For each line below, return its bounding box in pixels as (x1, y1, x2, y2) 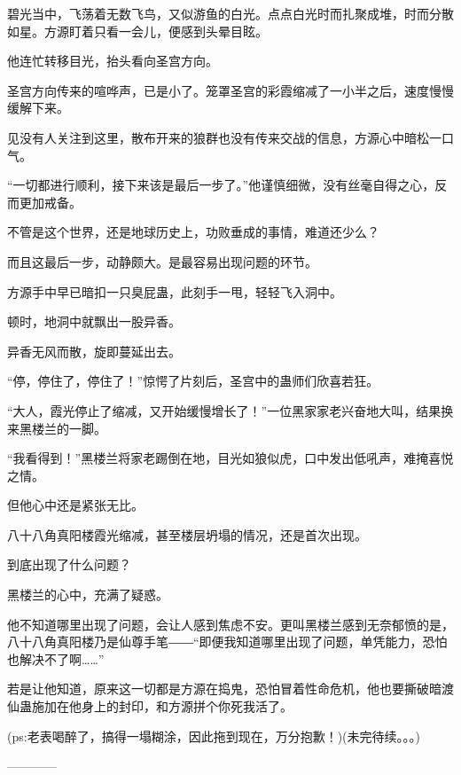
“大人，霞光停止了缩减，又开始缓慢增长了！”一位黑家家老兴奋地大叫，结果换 (7, 401, 454, 419)
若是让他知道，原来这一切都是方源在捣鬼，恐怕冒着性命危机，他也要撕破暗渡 (7, 679, 454, 698)
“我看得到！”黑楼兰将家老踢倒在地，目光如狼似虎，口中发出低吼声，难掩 (7, 449, 429, 467)
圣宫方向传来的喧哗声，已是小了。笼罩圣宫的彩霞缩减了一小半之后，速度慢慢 (7, 81, 454, 99)
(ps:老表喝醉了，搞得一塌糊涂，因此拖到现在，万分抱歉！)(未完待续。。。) (7, 726, 420, 745)
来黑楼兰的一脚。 (7, 419, 106, 437)
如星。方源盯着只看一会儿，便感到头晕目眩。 (7, 21, 268, 40)
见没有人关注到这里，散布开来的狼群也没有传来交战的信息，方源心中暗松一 (7, 128, 441, 146)
